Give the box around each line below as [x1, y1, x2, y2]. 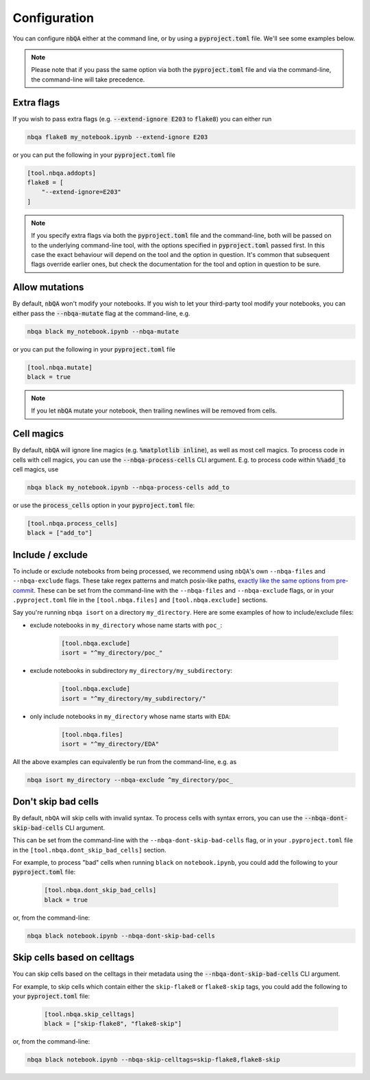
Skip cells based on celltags [12, 952, 135, 964]
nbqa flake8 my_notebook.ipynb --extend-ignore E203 [27, 133, 208, 140]
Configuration [12, 10, 95, 25]
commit [12, 586, 34, 594]
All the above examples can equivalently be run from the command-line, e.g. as [12, 757, 237, 765]
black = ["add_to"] [27, 529, 92, 537]
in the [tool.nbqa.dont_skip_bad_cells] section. [12, 846, 167, 854]
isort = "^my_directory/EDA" [61, 740, 160, 748]
